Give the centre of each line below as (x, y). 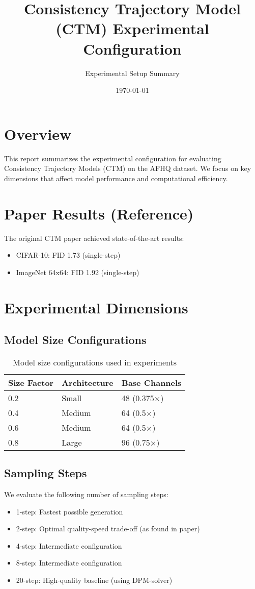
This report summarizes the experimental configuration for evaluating (113, 158)
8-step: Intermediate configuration (69, 563)
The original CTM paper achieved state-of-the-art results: (94, 238)
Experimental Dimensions (96, 307)
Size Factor (31, 382)
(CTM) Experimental (132, 28)
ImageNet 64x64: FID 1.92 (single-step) (78, 272)
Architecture (88, 382)
